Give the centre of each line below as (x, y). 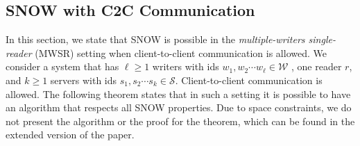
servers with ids (84, 80)
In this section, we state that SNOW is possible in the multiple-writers (155, 39)
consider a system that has (62, 66)
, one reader (317, 66)
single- (322, 39)
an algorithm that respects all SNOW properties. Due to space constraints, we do (179, 107)
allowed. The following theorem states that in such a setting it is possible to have (178, 94)
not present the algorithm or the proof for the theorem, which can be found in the (180, 121)
